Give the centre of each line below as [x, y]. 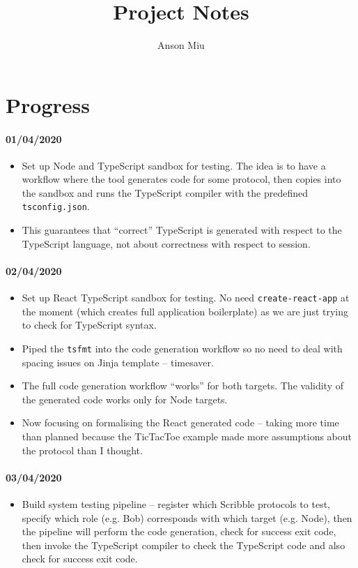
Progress [48, 104]
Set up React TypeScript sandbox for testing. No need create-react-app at [186, 298]
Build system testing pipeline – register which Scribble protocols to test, [176, 503]
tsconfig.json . [56, 206]
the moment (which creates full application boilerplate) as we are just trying [185, 311]
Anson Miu [181, 45]
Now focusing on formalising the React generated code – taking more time [180, 423]
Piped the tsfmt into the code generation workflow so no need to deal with [182, 348]
